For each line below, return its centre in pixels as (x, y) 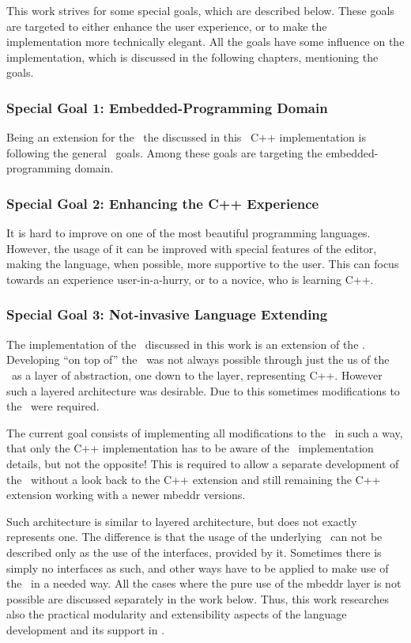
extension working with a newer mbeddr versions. (126, 495)
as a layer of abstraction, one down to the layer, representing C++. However (197, 374)
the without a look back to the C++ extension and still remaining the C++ (194, 479)
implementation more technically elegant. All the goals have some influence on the (205, 42)
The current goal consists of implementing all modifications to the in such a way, (205, 432)
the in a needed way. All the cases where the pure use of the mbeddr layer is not (204, 583)
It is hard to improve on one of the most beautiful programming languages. (189, 233)
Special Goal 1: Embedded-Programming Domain (167, 107)
